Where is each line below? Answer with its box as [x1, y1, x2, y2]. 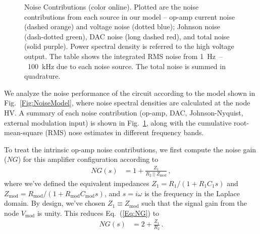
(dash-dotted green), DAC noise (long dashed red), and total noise [24, 31, 230, 41]
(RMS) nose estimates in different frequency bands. [45, 127, 204, 138]
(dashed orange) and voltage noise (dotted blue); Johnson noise [24, 21, 220, 32]
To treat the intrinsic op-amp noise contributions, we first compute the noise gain [4, 144, 256, 154]
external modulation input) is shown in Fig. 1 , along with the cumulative [4, 117, 232, 128]
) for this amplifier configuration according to [18, 154, 159, 164]
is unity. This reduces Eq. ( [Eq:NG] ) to [37, 207, 160, 218]
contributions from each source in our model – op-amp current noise [24, 11, 235, 22]
